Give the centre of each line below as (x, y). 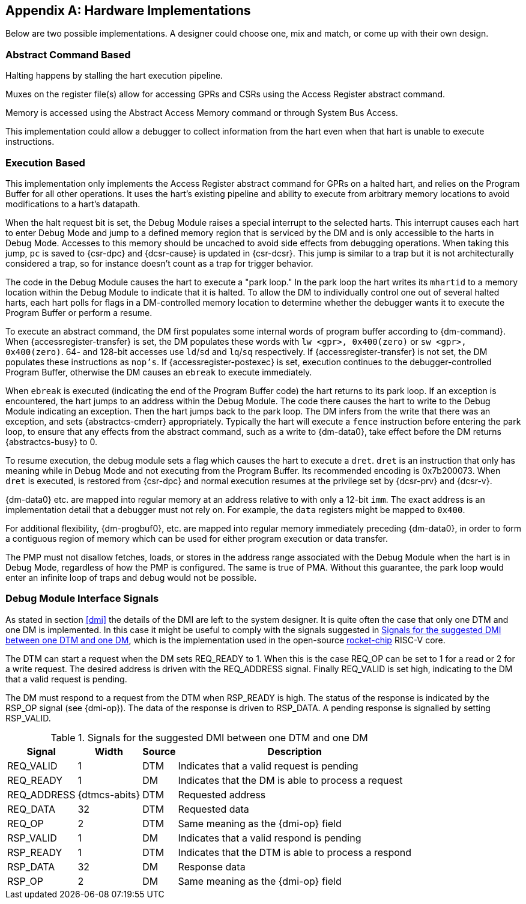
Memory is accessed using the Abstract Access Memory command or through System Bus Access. (202, 113)
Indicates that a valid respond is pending (270, 838)
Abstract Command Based (68, 54)
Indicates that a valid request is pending (268, 766)
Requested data (213, 809)
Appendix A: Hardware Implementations (128, 11)
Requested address (222, 794)
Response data (212, 866)
